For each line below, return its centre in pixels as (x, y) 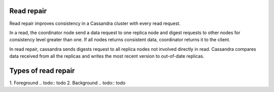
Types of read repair (42, 70)
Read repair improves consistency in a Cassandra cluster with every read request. (95, 23)
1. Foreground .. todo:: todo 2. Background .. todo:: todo (67, 83)
